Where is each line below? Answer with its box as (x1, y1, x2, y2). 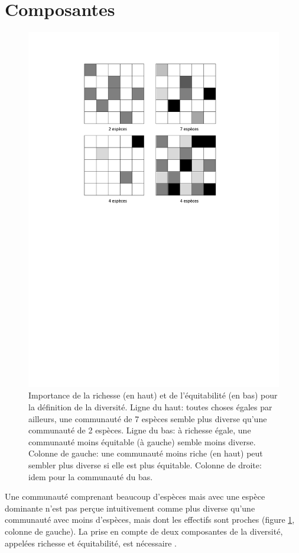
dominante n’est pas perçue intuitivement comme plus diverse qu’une (5, 501, 255, 514)
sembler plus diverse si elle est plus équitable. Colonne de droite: (28, 458, 262, 471)
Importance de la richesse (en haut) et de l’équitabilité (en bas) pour (28, 389, 278, 401)
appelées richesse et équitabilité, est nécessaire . (5, 536, 177, 549)
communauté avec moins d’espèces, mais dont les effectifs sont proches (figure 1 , (5, 513, 295, 526)
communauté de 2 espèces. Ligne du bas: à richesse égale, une (28, 424, 251, 436)
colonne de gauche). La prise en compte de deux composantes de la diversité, (5, 525, 283, 537)
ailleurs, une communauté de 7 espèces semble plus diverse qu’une (28, 412, 267, 425)
